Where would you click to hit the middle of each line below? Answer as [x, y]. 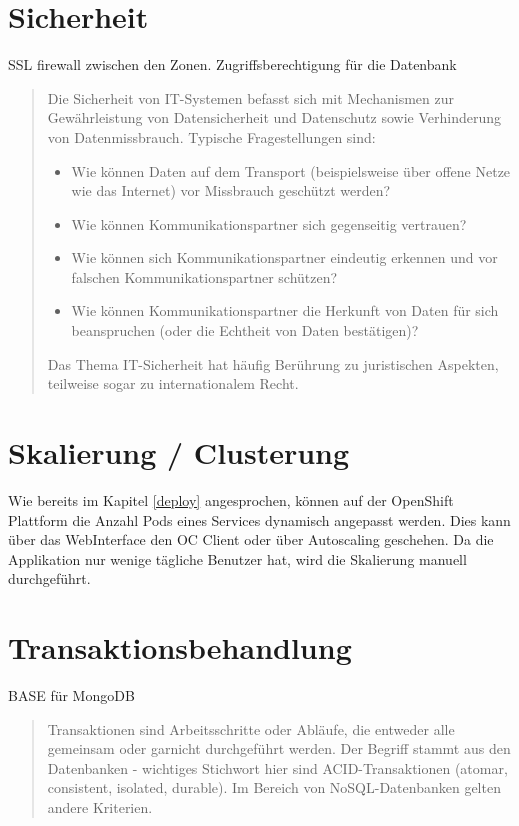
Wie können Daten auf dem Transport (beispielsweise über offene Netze [291, 170]
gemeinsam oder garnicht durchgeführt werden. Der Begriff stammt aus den [279, 748]
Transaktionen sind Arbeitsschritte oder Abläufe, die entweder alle [251, 728]
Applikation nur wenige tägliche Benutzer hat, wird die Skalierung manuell [237, 558]
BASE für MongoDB [71, 695]
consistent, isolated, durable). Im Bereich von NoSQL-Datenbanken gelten [274, 787]
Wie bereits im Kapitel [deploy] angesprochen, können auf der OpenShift [231, 499]
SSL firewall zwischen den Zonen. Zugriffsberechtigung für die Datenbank [232, 64]
